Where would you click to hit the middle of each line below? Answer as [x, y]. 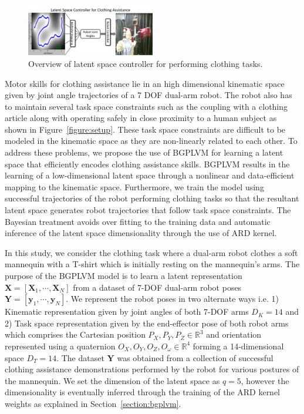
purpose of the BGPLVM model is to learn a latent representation [124, 276]
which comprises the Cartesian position [75, 334]
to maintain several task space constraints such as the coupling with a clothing [146, 106]
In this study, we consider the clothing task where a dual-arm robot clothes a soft [151, 252]
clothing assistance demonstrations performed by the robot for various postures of [152, 369]
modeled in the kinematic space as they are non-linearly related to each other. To [151, 141]
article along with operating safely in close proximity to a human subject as [141, 118]
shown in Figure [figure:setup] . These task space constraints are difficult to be [145, 129]
